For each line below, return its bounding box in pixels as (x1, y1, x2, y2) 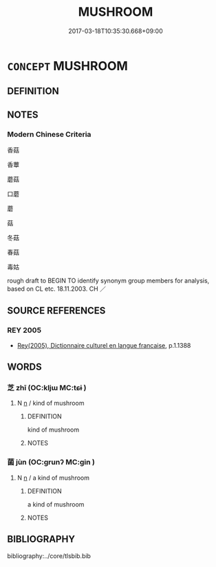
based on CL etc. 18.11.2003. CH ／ (7, 285, 107, 293)
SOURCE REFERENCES (7, 305, 106, 317)
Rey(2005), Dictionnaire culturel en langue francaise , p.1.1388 (17, 341, 191, 349)
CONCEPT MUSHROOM (7, 58, 129, 74)
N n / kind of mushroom (17, 399, 85, 408)
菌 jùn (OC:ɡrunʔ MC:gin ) (7, 458, 95, 467)
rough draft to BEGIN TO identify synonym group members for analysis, (7, 276, 210, 285)
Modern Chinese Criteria (7, 129, 91, 139)
